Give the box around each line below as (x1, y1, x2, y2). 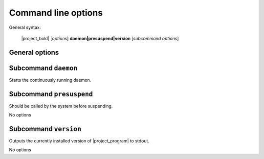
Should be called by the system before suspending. (9, 103, 113, 109)
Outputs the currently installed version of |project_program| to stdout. (9, 138, 149, 144)
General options (9, 48, 59, 56)
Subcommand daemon (9, 64, 78, 72)
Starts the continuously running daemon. (9, 77, 91, 83)
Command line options (9, 7, 103, 18)
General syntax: (9, 24, 41, 30)
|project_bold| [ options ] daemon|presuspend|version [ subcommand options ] (21, 35, 179, 41)
